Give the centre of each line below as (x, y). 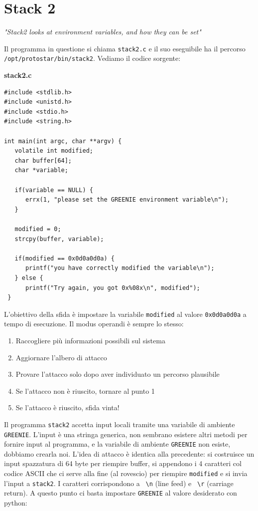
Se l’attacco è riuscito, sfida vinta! (67, 407)
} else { (29, 278)
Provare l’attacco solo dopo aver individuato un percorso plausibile (118, 374)
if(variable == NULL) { (54, 190)
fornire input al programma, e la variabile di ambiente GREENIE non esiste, (117, 444)
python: (16, 503)
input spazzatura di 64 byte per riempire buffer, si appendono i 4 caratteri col (123, 463)
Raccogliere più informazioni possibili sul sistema (90, 340)
